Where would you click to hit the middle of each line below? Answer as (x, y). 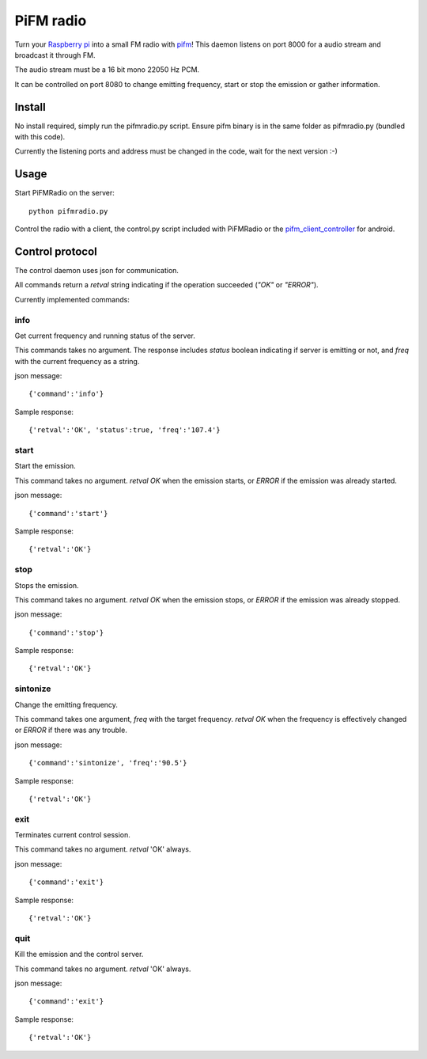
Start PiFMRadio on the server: (64, 193)
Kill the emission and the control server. (79, 955)
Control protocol (56, 251)
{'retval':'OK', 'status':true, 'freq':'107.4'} (125, 430)
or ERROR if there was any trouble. (71, 730)
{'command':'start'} (68, 513)
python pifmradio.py (68, 211)
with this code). (40, 137)
